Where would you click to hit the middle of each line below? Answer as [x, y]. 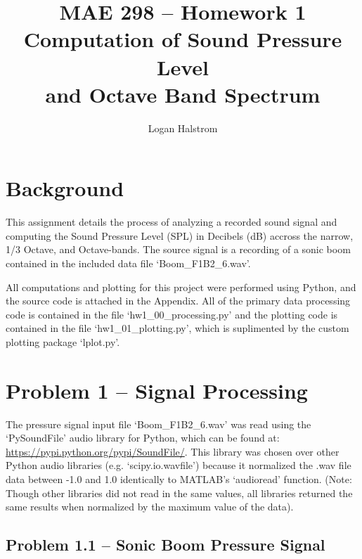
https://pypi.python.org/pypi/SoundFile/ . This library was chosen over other [173, 451]
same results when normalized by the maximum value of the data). [150, 507]
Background [65, 188]
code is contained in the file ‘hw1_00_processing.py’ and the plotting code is [172, 314]
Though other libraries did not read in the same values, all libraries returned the [179, 493]
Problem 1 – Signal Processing [157, 390]
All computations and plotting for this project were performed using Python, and [181, 287]
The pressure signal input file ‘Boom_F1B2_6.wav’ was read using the [159, 424]
